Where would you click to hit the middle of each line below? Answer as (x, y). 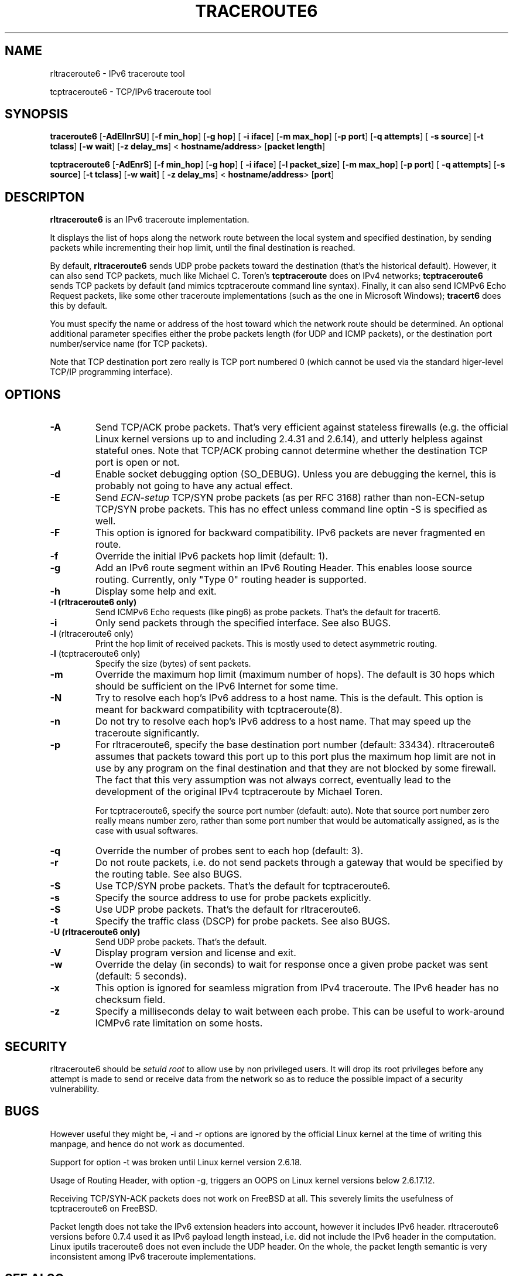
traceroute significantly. (147, 733)
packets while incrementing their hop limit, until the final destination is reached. (203, 248)
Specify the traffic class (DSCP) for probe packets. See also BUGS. (243, 921)
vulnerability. (75, 1089)
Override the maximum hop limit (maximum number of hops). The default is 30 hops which (295, 675)
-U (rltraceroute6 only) (95, 932)
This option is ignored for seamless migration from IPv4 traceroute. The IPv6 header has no (297, 988)
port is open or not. (137, 463)
